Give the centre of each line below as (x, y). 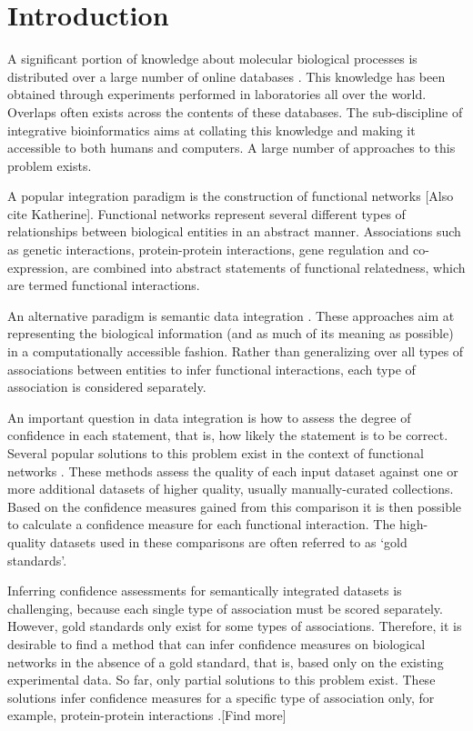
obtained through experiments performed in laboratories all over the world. (217, 94)
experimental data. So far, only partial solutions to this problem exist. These (221, 680)
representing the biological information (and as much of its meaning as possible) (231, 333)
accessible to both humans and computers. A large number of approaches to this (231, 148)
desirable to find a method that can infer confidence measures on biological (216, 643)
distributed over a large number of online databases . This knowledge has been (226, 76)
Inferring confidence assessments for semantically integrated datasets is (205, 591)
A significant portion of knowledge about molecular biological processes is (212, 59)
